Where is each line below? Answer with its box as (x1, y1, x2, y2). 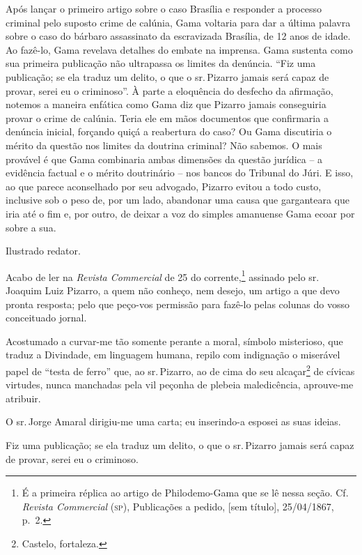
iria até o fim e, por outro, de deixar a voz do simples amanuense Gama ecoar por (6, 206, 355, 220)
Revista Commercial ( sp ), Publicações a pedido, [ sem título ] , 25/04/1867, (22, 499, 334, 513)
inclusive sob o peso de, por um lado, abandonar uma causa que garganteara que (6, 192, 349, 207)
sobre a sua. (6, 220, 56, 234)
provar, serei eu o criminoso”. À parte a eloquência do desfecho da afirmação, (6, 83, 333, 98)
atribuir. (6, 390, 41, 405)
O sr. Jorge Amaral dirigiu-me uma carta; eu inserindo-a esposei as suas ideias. (6, 414, 341, 429)
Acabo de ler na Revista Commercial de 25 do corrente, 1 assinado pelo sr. (6, 267, 320, 284)
